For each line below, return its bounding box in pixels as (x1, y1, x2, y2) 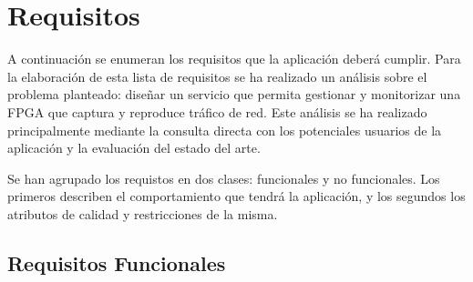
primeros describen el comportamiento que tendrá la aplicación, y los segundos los (7, 186, 466, 206)
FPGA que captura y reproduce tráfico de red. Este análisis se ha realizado (7, 102, 427, 121)
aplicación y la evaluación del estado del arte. (7, 138, 261, 157)
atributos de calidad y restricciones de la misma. (7, 204, 278, 223)
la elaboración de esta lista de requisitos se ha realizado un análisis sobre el (7, 66, 427, 86)
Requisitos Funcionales (7, 248, 226, 277)
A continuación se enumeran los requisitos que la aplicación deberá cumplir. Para (7, 49, 461, 68)
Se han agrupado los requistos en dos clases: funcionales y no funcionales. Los (7, 168, 440, 187)
